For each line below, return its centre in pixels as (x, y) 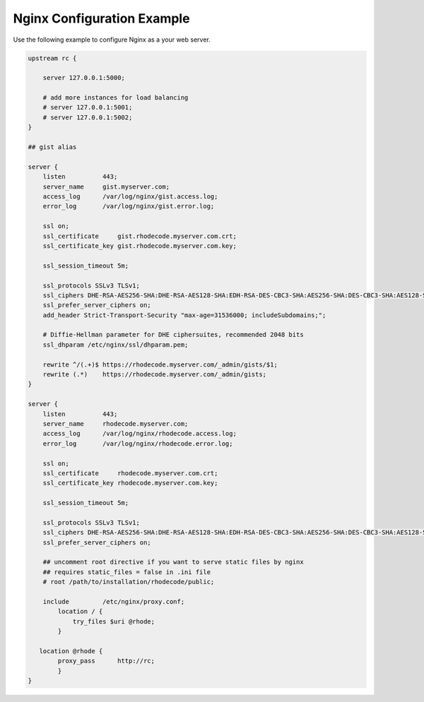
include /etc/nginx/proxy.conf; (114, 602)
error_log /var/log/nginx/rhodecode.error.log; (138, 444)
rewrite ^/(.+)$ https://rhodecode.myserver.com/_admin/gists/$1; (160, 364)
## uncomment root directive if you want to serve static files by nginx (173, 562)
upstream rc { (52, 58)
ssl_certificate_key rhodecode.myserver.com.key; (130, 483)
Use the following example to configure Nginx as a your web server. (112, 40)
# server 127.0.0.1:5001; (88, 107)
